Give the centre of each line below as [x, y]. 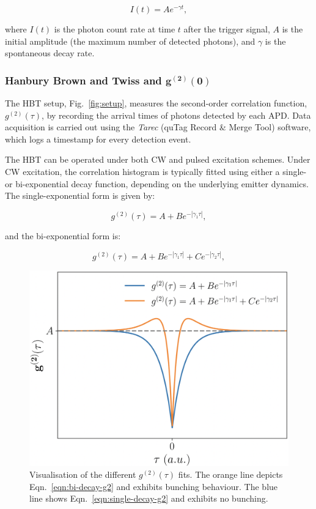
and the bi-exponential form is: [63, 236]
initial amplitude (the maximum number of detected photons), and [130, 41]
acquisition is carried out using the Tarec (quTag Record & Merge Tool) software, [158, 127]
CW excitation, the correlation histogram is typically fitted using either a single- [156, 172]
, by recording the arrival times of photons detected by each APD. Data [176, 115]
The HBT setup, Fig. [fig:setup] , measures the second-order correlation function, [156, 103]
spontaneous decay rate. [50, 53]
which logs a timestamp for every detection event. [98, 139]
